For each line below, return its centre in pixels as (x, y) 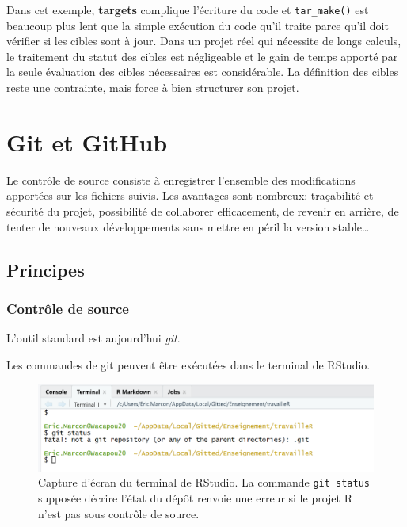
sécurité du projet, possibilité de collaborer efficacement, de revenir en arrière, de (203, 210)
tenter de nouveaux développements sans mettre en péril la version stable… (188, 226)
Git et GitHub (87, 141)
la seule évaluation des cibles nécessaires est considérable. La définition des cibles (203, 72)
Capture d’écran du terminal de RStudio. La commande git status (204, 482)
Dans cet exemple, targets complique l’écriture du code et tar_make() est (188, 10)
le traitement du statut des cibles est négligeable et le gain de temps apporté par (202, 56)
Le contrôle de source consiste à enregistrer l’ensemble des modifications (181, 179)
